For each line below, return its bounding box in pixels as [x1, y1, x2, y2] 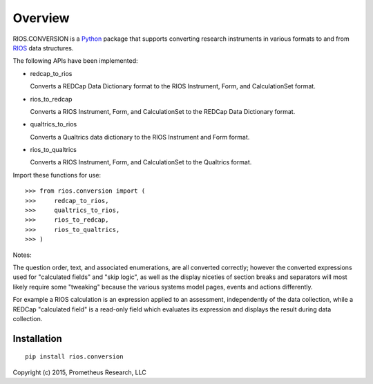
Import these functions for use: [12, 171, 102, 179]
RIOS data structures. [12, 44, 74, 52]
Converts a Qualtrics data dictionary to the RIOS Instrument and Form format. [30, 133, 250, 141]
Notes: [12, 251, 32, 259]
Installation [12, 332, 62, 345]
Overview [12, 10, 70, 26]
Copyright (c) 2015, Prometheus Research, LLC [12, 368, 146, 376]
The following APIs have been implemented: [12, 57, 138, 65]
